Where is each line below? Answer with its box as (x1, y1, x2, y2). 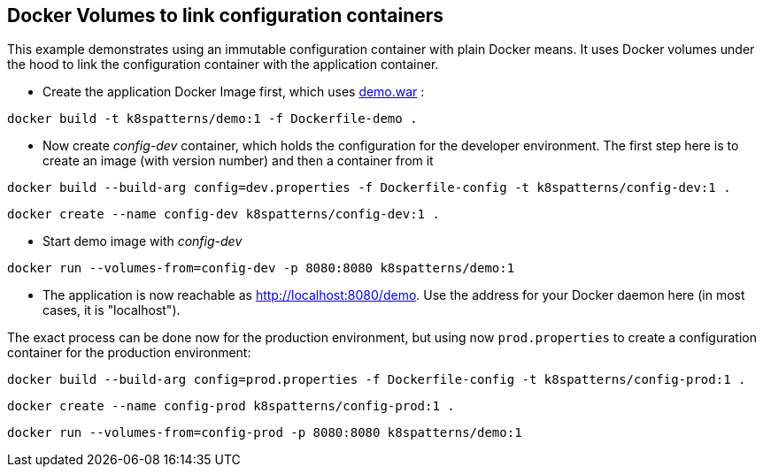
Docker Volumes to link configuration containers (7, 4, 444, 27)
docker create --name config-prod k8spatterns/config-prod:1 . (7, 399, 455, 414)
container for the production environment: (7, 345, 251, 361)
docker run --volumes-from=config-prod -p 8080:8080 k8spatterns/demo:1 (7, 425, 522, 440)
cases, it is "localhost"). (42, 302, 181, 318)
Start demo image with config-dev (42, 233, 243, 249)
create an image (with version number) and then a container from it (42, 153, 434, 169)
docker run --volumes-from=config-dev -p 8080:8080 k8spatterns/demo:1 (7, 261, 515, 276)
